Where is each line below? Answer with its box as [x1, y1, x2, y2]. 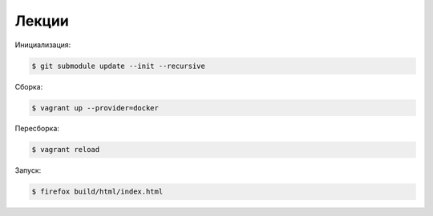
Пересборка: [14, 124, 60, 134]
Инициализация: [14, 40, 71, 50]
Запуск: [14, 166, 42, 175]
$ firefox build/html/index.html [31, 187, 164, 196]
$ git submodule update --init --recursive [31, 61, 206, 70]
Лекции [14, 12, 70, 30]
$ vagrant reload [31, 145, 100, 154]
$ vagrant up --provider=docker [31, 103, 160, 112]
